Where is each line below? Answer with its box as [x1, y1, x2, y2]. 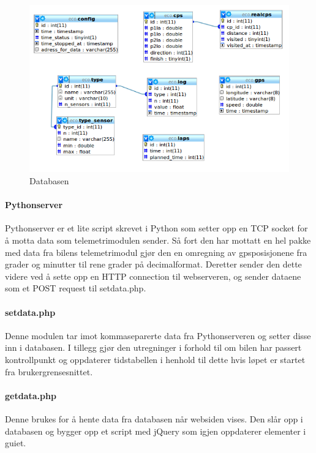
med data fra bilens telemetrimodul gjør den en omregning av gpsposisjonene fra [5, 245, 307, 258]
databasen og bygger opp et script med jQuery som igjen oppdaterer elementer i [5, 424, 306, 437]
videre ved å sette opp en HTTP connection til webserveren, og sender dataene [5, 269, 301, 282]
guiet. [5, 436, 26, 449]
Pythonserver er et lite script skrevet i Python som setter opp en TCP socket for [5, 222, 308, 234]
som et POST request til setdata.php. [5, 282, 146, 294]
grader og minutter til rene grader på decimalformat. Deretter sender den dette [5, 258, 302, 271]
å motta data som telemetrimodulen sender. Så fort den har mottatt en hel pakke [5, 234, 311, 246]
